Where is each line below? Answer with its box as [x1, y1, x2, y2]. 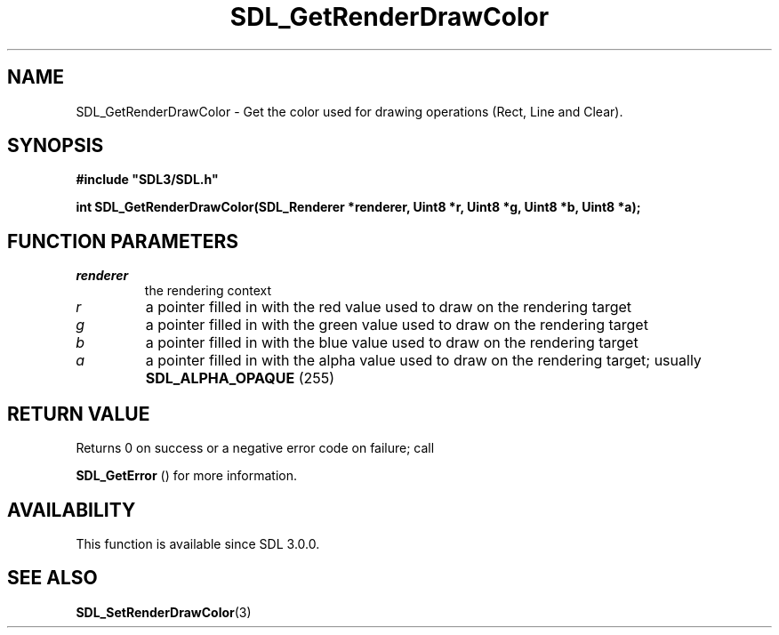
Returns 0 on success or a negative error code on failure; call [76, 440, 435, 456]
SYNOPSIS [7, 134, 104, 157]
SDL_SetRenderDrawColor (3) [76, 604, 252, 620]
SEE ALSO [7, 567, 98, 590]
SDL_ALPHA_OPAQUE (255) [145, 369, 335, 388]
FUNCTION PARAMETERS [7, 229, 238, 253]
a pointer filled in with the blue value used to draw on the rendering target [145, 334, 638, 352]
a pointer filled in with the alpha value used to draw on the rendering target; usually [145, 351, 702, 370]
